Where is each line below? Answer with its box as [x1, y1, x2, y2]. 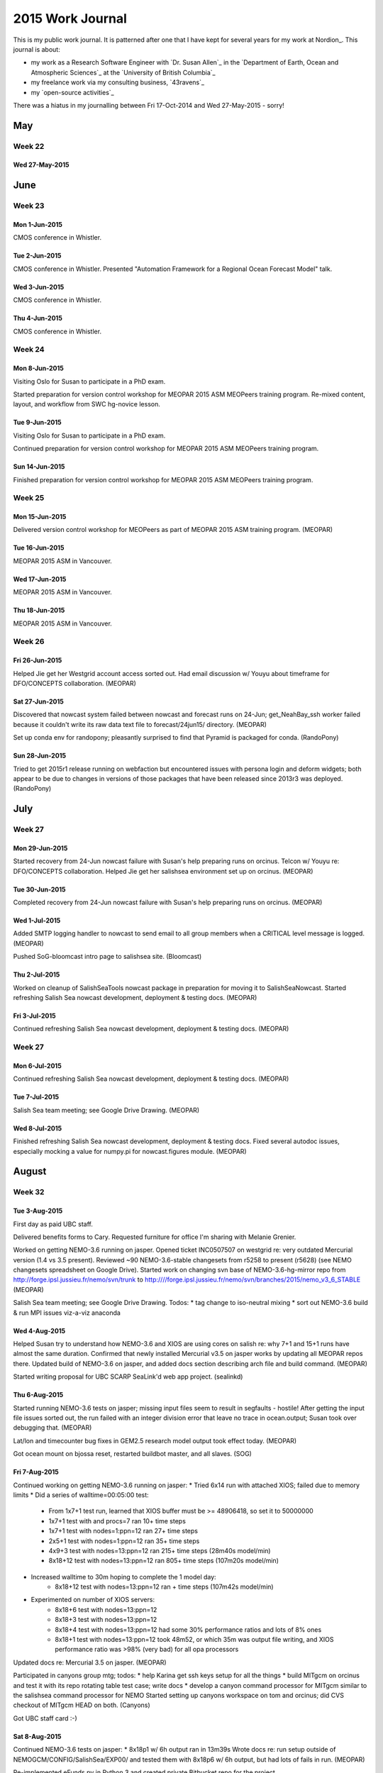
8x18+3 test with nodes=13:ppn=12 [55, 1616, 157, 1624]
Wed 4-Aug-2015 [13, 1326, 66, 1335]
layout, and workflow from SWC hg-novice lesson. [13, 400, 161, 408]
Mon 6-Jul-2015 [13, 1061, 62, 1070]
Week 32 [13, 1187, 45, 1197]
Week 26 [13, 637, 45, 647]
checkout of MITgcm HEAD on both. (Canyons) [13, 1701, 150, 1709]
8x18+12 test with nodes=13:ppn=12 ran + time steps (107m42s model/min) [55, 1582, 274, 1591]
